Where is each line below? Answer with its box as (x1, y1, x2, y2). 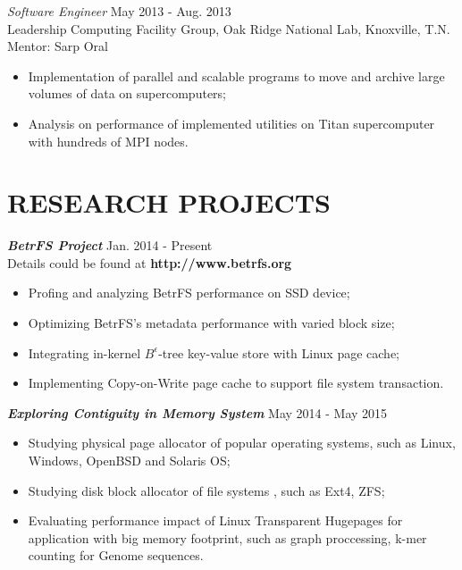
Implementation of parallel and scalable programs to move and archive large (28, 66, 445, 85)
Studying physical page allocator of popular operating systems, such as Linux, (28, 433, 456, 452)
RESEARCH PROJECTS (7, 184, 332, 221)
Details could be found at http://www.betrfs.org (7, 253, 292, 272)
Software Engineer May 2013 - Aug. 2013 (7, 2, 231, 20)
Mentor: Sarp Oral (7, 37, 108, 55)
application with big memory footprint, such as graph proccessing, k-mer (28, 528, 427, 547)
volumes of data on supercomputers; (28, 84, 226, 103)
